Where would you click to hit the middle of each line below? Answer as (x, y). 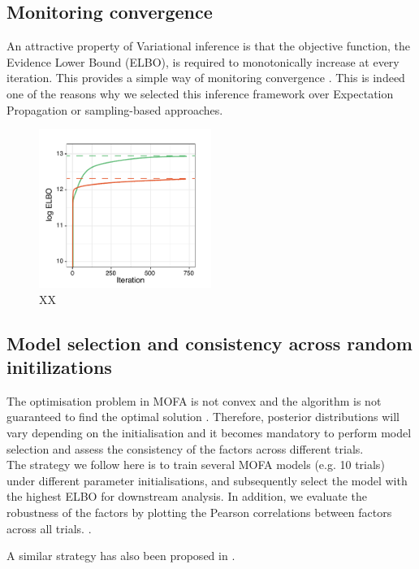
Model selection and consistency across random (209, 343)
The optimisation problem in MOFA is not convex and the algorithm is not (194, 400)
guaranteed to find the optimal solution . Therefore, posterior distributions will (203, 417)
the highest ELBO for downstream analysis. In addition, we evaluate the (187, 496)
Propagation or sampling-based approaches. (115, 109)
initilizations (59, 366)
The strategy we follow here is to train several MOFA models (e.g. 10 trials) (196, 465)
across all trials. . (49, 528)
